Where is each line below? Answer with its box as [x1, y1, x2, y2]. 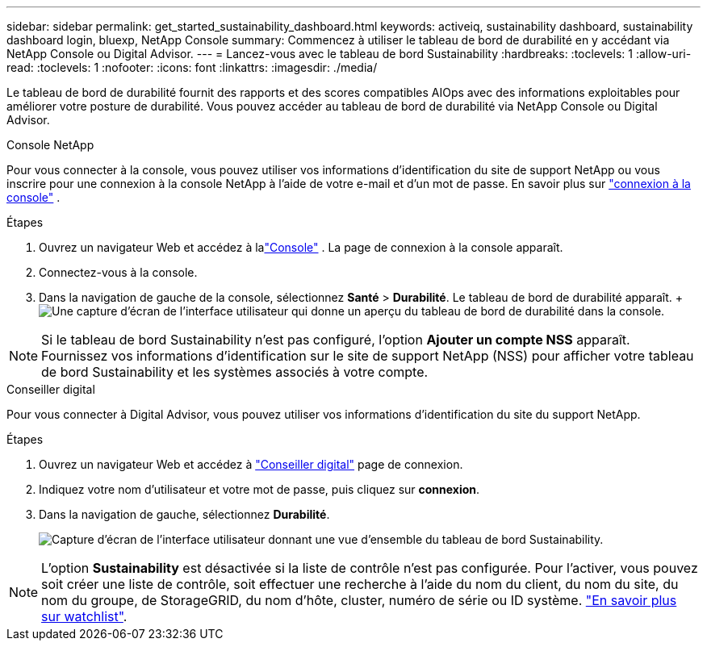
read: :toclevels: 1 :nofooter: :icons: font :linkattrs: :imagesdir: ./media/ [6, 61, 378, 74]
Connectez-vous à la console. [39, 265, 198, 279]
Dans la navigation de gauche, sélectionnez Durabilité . [39, 507, 330, 521]
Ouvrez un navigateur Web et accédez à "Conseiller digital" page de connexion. [39, 457, 463, 471]
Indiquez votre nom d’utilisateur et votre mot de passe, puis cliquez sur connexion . [39, 482, 480, 496]
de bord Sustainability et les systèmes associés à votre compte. [41, 364, 429, 380]
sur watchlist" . [41, 608, 128, 624]
